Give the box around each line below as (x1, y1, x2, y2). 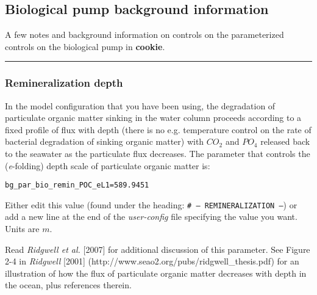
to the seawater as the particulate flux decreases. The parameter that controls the (5, 147, 310, 159)
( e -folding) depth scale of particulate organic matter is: (5, 159, 210, 172)
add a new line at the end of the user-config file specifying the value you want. (5, 210, 297, 223)
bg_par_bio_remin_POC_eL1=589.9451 (5, 181, 149, 190)
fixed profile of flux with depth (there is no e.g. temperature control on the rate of (5, 123, 312, 136)
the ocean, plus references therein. (5, 279, 132, 291)
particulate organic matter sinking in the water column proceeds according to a (5, 111, 302, 124)
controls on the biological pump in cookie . (5, 40, 165, 53)
